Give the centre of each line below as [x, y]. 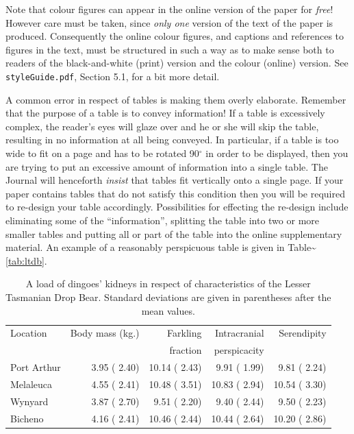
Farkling [185, 333]
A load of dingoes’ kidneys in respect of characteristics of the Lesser [168, 284]
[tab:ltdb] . [26, 260]
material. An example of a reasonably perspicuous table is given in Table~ [161, 247]
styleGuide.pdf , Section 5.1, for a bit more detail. [113, 76]
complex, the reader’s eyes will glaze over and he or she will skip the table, [162, 126]
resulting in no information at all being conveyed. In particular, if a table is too [172, 140]
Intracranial [239, 333]
